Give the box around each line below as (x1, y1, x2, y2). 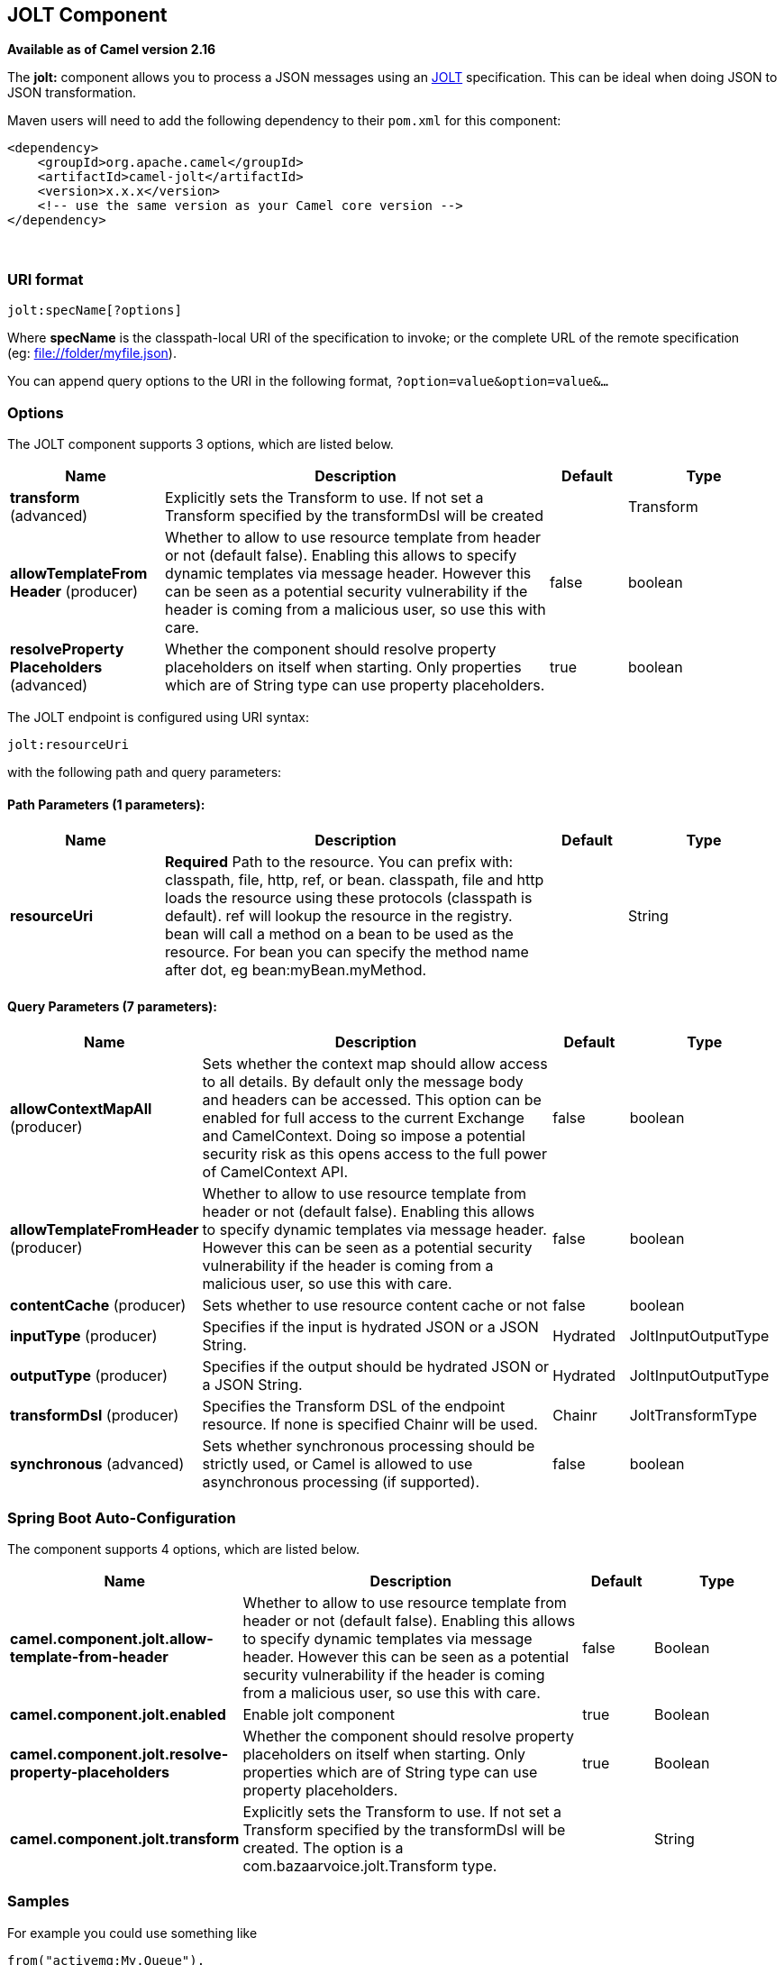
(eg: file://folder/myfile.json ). (7, 345, 177, 361)
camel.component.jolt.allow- (10, 1630, 214, 1649)
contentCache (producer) (10, 1296, 187, 1315)
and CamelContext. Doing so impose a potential (202, 1127, 525, 1146)
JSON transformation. (7, 85, 136, 101)
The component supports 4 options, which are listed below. (7, 1541, 360, 1558)
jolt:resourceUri (7, 736, 129, 752)
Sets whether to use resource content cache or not (202, 1296, 548, 1315)
